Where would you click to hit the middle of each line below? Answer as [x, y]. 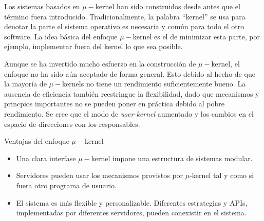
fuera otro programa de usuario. [66, 185]
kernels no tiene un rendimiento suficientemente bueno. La [154, 84]
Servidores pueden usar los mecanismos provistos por [100, 175]
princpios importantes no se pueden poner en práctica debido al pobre [115, 104]
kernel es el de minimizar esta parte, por [196, 36]
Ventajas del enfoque [37, 141]
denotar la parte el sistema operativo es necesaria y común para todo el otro [124, 26]
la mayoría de [25, 84]
